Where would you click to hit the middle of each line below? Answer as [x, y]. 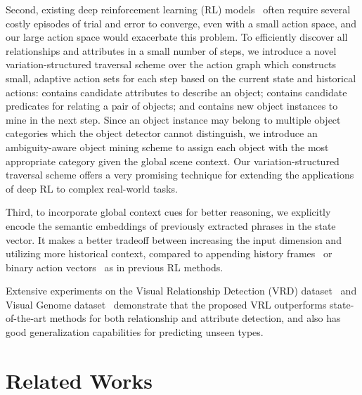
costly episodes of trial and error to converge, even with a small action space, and [181, 23]
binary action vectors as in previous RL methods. [115, 267]
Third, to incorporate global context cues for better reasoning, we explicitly [168, 212]
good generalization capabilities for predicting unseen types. [135, 332]
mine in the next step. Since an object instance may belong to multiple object [173, 119]
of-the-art [26, 318]
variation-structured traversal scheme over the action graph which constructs [171, 64]
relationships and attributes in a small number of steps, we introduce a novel [171, 50]
